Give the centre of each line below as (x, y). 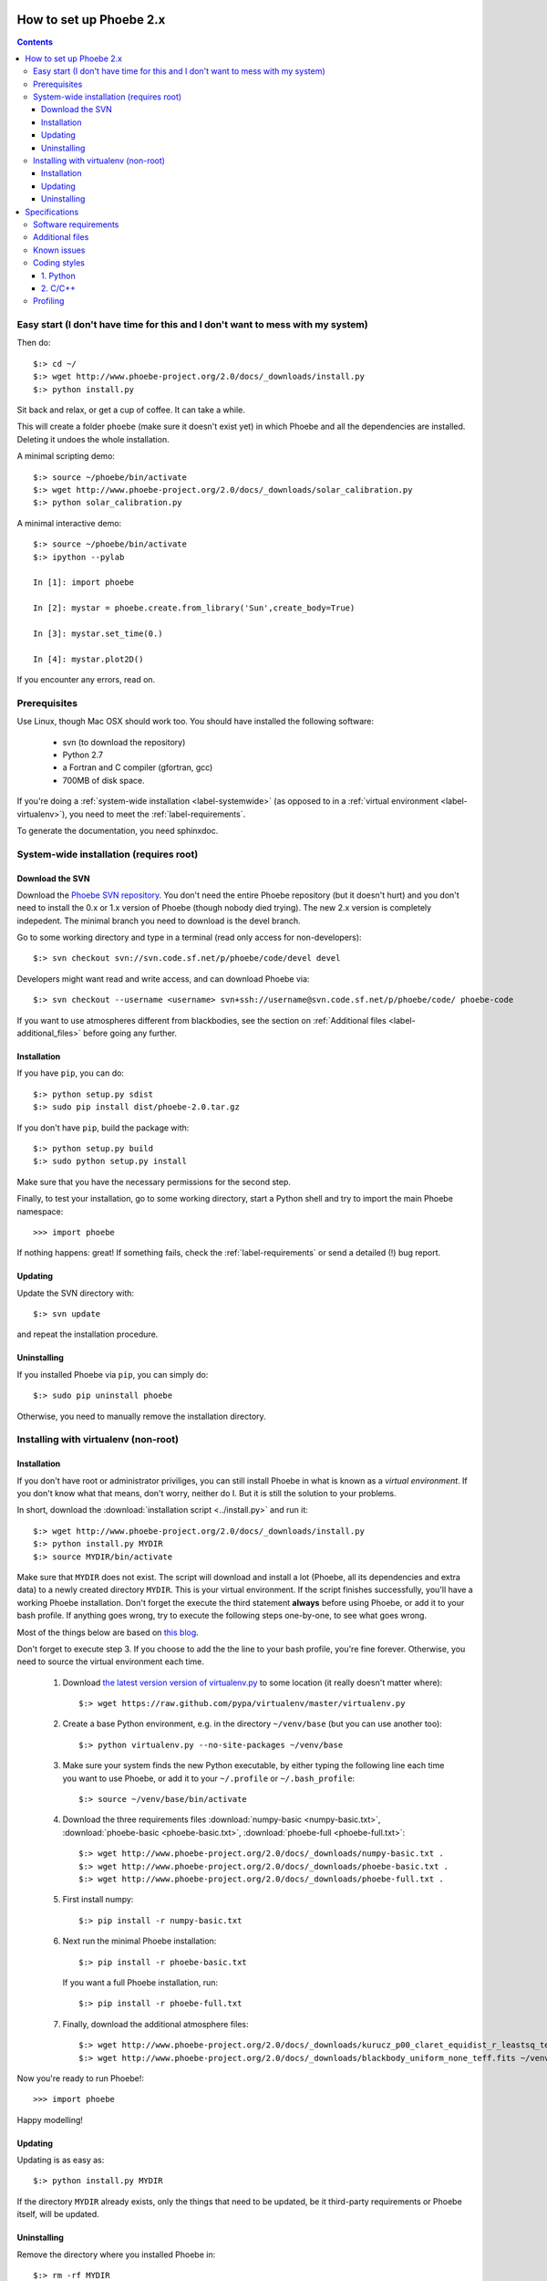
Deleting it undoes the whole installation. (93, 439)
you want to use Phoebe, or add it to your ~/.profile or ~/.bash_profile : (209, 1778)
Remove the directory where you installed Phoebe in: (116, 2255)
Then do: (34, 343)
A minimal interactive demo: (69, 523)
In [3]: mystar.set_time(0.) (98, 633)
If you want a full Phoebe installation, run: (140, 1982)
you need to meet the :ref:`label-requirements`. (157, 814)
